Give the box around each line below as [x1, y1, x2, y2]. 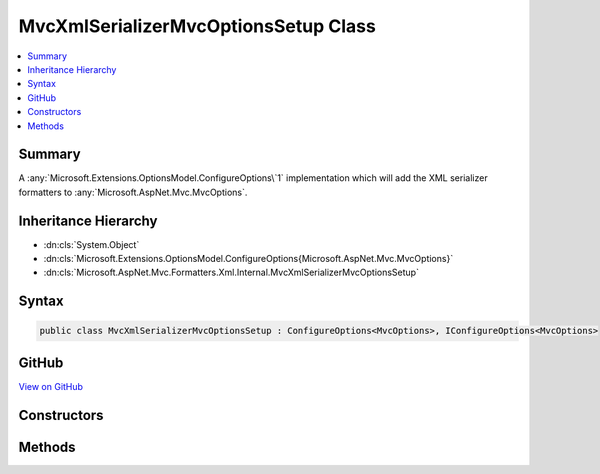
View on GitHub [18, 380, 84, 392]
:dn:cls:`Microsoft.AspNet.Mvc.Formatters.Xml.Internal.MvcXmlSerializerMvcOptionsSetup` [43, 266, 420, 279]
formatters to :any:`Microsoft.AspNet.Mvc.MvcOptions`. [18, 186, 248, 198]
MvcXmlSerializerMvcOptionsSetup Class [18, 15, 377, 37]
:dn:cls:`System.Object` [43, 238, 140, 250]
